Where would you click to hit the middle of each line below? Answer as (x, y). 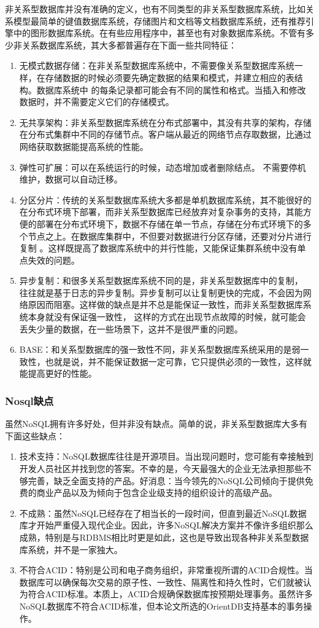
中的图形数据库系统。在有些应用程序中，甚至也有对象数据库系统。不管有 (159, 33)
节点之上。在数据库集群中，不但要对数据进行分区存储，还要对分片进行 (170, 236)
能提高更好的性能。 (58, 373)
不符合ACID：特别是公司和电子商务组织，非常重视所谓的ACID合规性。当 (166, 570)
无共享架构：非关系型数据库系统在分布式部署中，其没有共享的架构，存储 (165, 122)
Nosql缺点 (29, 400)
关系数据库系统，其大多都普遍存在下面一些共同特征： (129, 45)
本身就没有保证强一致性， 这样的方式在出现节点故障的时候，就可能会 (167, 317)
